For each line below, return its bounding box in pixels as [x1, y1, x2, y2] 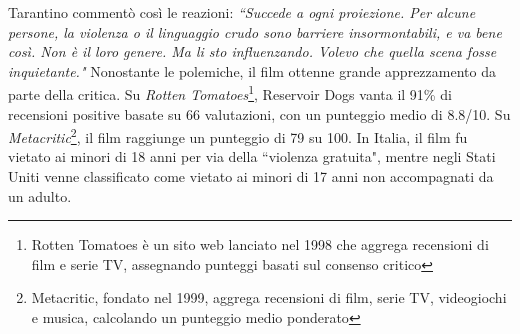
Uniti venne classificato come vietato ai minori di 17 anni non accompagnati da [8, 166, 494, 187]
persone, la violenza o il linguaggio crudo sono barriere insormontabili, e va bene [8, 21, 502, 42]
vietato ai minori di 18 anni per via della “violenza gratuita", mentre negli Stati [8, 146, 496, 167]
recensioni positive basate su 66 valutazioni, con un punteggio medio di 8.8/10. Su [8, 103, 511, 124]
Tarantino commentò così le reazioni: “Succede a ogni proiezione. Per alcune [8, 2, 476, 22]
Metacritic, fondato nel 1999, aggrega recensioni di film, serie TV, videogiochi [31, 287, 507, 308]
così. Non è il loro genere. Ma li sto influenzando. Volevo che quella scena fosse [8, 41, 497, 62]
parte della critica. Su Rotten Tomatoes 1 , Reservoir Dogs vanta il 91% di [8, 81, 452, 105]
